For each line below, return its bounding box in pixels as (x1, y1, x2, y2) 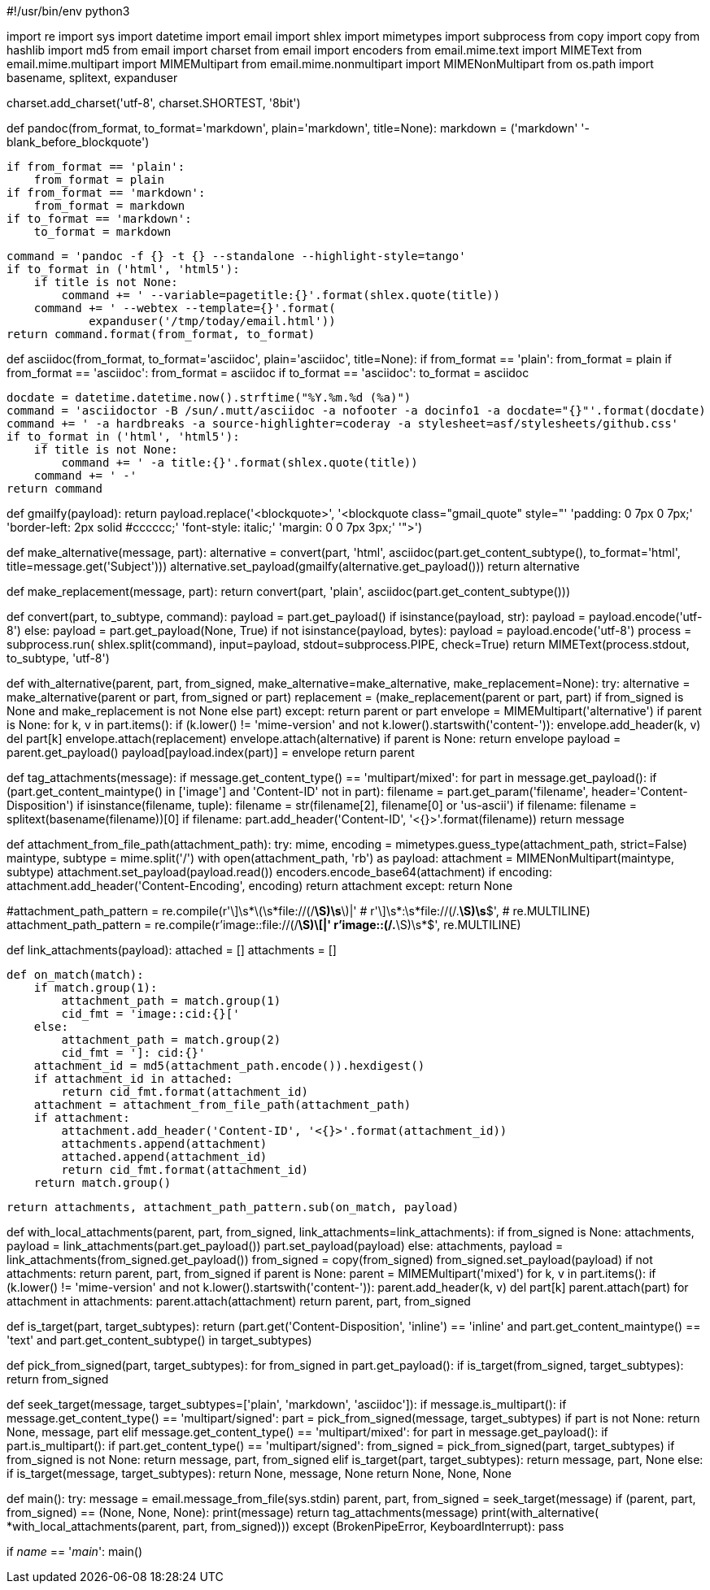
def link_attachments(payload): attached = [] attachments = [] (7, 943, 337, 957)
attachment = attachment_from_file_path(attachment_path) (33, 1098, 412, 1111)
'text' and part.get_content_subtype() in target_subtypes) (7, 1333, 312, 1347)
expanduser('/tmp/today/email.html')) (89, 315, 336, 328)
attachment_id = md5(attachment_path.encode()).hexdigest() (33, 1059, 425, 1072)
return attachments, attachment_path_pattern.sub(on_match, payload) (7, 1201, 460, 1214)
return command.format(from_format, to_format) (7, 328, 316, 341)
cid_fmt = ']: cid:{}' (61, 1046, 206, 1059)
